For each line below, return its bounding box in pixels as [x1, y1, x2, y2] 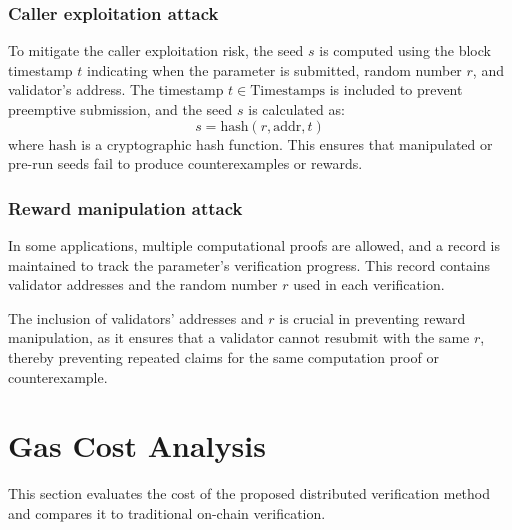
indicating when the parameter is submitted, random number [87, 59, 462, 80]
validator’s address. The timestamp [8, 79, 224, 100]
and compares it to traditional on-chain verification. [8, 502, 326, 523]
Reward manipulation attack [8, 195, 243, 220]
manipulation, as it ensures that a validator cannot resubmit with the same [8, 327, 470, 348]
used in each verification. [293, 274, 445, 295]
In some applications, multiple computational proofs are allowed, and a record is [8, 235, 501, 255]
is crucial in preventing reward [279, 307, 466, 328]
